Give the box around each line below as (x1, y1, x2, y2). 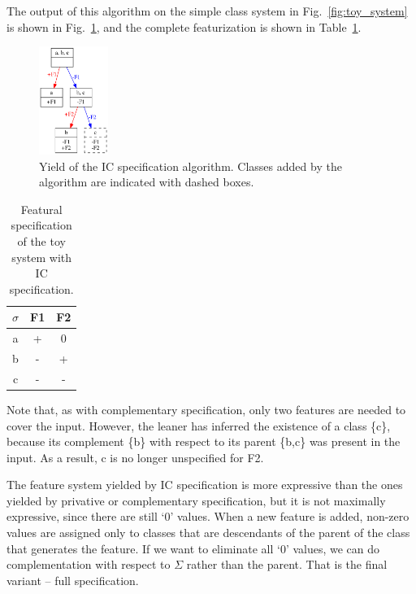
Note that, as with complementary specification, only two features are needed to (6, 400, 406, 417)
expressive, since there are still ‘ (6, 508, 165, 525)
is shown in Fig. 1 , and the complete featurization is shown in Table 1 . (6, 18, 362, 35)
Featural (20, 200, 63, 217)
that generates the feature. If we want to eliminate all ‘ (6, 539, 280, 557)
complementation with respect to (6, 556, 171, 573)
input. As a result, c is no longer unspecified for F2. (6, 448, 264, 465)
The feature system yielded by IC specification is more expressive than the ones (6, 476, 403, 493)
